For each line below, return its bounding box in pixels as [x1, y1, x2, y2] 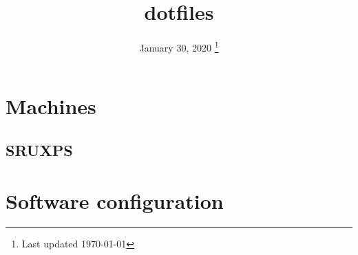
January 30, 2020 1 [139, 38, 219, 54]
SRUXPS [6, 139, 73, 160]
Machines [6, 92, 96, 120]
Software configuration [6, 186, 224, 214]
